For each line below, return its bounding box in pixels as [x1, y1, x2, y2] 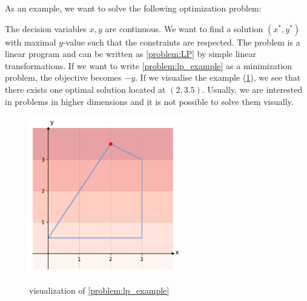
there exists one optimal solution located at [5, 83, 166, 95]
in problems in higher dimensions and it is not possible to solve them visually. [5, 95, 294, 107]
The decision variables [5, 22, 87, 35]
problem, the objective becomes [5, 71, 122, 84]
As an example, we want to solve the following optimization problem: [5, 2, 262, 14]
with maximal [5, 35, 56, 48]
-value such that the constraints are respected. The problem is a [62, 35, 300, 48]
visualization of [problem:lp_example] [29, 283, 170, 296]
